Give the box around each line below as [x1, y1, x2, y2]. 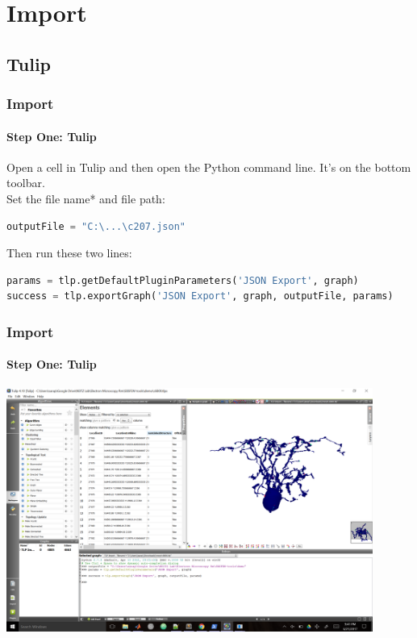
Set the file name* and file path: [6, 190, 165, 206]
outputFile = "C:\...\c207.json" [6, 220, 186, 232]
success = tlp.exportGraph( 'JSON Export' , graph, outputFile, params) [6, 290, 394, 302]
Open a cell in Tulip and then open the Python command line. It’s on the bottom [6, 158, 411, 175]
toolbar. [6, 174, 45, 191]
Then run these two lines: [6, 244, 132, 261]
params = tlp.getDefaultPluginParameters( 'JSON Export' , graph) [6, 274, 359, 286]
